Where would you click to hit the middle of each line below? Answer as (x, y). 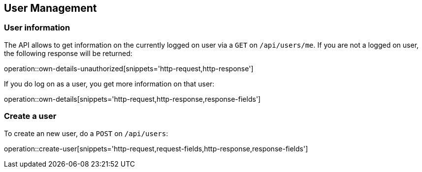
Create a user (30, 116)
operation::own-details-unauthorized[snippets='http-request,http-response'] (129, 68)
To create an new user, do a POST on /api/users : (86, 133)
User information (37, 28)
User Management (50, 8)
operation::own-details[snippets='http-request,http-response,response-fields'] (132, 99)
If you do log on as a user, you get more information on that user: (109, 84)
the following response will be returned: (68, 53)
